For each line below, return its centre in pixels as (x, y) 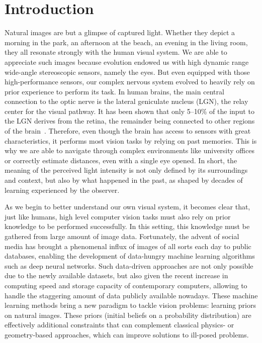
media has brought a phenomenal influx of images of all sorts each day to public (128, 246)
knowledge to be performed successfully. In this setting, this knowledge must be (127, 226)
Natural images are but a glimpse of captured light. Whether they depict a (120, 32)
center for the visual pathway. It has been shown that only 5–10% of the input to (129, 111)
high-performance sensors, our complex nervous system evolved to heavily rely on (130, 82)
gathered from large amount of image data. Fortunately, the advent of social (122, 236)
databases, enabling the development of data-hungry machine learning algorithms (130, 256)
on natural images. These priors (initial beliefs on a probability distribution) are (128, 315)
